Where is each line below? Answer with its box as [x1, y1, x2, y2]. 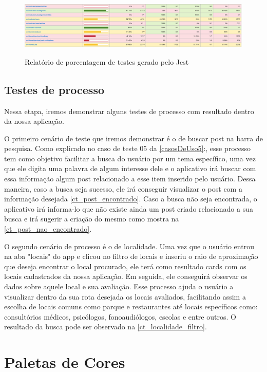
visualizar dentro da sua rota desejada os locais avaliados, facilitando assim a [4, 291, 246, 302]
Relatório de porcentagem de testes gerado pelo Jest [25, 56, 189, 67]
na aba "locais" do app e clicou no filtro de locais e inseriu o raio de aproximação [4, 251, 258, 262]
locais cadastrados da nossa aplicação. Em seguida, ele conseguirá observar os [4, 271, 247, 282]
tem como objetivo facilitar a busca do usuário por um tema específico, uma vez [4, 153, 256, 163]
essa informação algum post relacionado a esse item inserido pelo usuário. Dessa [4, 173, 256, 184]
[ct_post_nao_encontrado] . [4, 224, 92, 234]
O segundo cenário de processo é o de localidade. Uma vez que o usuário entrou [4, 240, 254, 251]
